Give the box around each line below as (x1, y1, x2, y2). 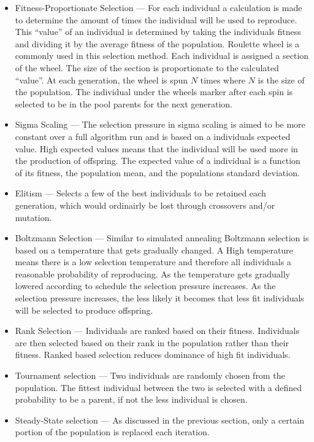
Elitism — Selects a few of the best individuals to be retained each (15, 187, 266, 200)
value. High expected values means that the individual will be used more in (15, 142, 298, 155)
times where (200, 73, 245, 86)
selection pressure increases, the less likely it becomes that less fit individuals (15, 292, 304, 304)
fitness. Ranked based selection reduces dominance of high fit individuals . (15, 348, 291, 361)
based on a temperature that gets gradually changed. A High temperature (15, 243, 293, 256)
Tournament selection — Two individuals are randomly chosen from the (15, 369, 285, 382)
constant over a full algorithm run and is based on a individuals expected (15, 130, 291, 142)
